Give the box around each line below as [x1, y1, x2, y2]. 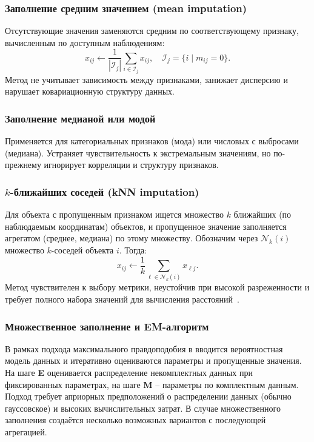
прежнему [5, 158, 41, 171]
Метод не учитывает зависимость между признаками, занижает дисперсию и [5, 73, 288, 85]
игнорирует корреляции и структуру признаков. [44, 158, 219, 171]
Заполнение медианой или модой [5, 110, 156, 126]
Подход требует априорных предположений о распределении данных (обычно [5, 390, 292, 403]
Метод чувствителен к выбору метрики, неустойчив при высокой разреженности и [5, 281, 310, 293]
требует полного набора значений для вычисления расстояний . [5, 293, 239, 306]
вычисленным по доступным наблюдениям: [5, 36, 165, 49]
